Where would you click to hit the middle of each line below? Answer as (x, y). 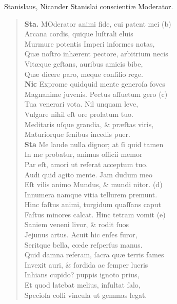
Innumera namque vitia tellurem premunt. (91, 194)
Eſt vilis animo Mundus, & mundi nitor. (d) (93, 184)
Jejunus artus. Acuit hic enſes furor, (81, 235)
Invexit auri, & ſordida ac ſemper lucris (86, 264)
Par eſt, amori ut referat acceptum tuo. (86, 164)
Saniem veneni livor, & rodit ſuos (76, 224)
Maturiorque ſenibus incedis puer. (77, 134)
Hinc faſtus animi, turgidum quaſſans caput (93, 204)
